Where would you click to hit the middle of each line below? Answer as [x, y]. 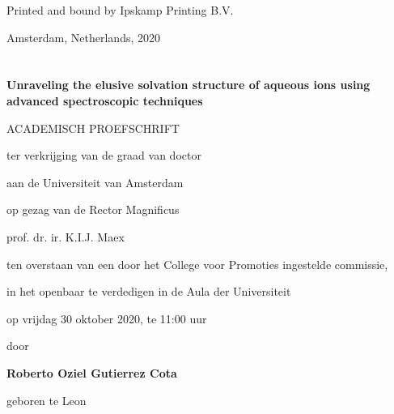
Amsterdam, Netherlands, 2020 [84, 37]
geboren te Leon [47, 400]
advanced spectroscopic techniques [105, 100]
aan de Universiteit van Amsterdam [95, 182]
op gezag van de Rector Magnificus [93, 209]
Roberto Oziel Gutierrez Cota [92, 372]
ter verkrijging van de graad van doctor [104, 155]
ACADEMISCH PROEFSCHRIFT [93, 128]
